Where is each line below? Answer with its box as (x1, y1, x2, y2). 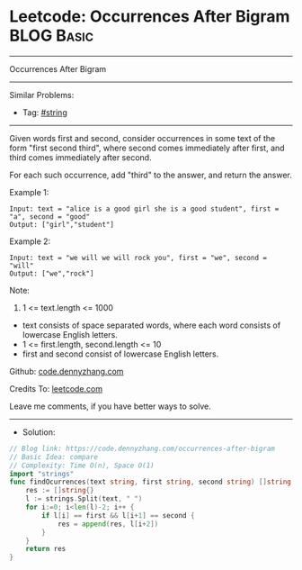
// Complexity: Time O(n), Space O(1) (9, 461, 155, 470)
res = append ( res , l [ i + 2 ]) (57, 520, 159, 529)
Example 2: (9, 236, 51, 247)
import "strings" (9, 469, 75, 478)
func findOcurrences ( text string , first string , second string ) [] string (9, 477, 292, 487)
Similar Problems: (9, 89, 75, 100)
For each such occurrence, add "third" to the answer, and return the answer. (9, 169, 292, 180)
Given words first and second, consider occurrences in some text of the (9, 132, 276, 143)
